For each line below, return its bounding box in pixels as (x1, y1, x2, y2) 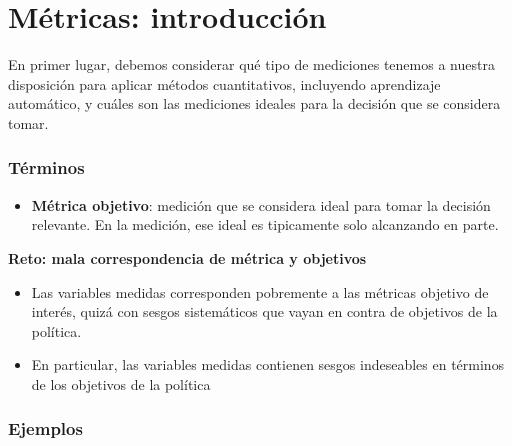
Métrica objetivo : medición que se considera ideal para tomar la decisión (31, 194, 491, 215)
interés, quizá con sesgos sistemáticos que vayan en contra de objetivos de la (31, 301, 498, 322)
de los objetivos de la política (31, 373, 211, 394)
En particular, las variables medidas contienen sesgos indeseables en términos (31, 354, 505, 375)
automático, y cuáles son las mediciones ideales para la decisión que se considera (8, 93, 501, 114)
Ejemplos (8, 416, 83, 441)
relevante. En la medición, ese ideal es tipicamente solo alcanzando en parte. (31, 214, 499, 235)
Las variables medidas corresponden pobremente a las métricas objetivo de (31, 281, 489, 302)
